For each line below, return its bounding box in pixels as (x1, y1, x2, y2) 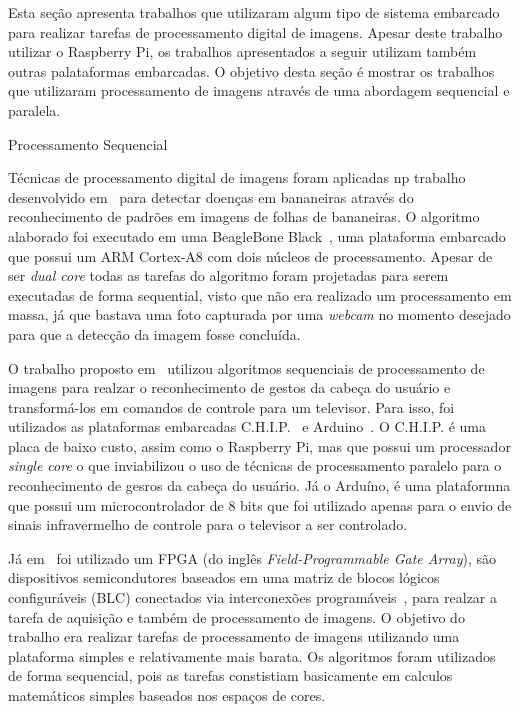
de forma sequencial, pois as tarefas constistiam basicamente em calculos (8, 665, 453, 686)
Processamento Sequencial (8, 133, 168, 154)
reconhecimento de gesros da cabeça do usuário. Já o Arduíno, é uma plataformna (8, 475, 511, 496)
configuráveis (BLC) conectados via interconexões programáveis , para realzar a (8, 587, 497, 608)
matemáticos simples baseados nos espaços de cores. (8, 685, 326, 705)
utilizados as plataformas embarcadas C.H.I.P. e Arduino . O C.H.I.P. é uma (8, 416, 487, 437)
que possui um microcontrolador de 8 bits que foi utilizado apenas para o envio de (8, 494, 512, 515)
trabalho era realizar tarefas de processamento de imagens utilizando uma (8, 626, 460, 647)
